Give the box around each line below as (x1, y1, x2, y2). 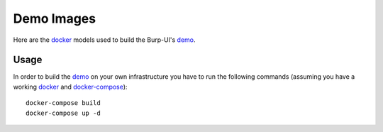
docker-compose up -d (26, 109, 101, 117)
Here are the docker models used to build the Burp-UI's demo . (13, 35, 196, 44)
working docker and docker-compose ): (13, 82, 128, 91)
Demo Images (13, 11, 96, 26)
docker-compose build (26, 99, 101, 107)
